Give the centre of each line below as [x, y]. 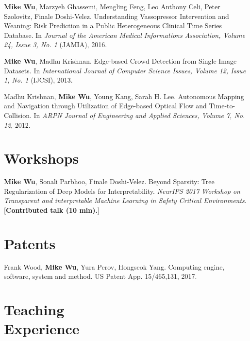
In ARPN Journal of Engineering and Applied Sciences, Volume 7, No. [139, 115]
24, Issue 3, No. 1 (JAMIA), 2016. [56, 44]
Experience [42, 329]
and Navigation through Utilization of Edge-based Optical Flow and [105, 106]
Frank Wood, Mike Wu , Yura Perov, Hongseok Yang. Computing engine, [114, 266]
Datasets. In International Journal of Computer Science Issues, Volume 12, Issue [125, 70]
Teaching [34, 310]
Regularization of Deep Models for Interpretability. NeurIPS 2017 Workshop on [122, 191]
